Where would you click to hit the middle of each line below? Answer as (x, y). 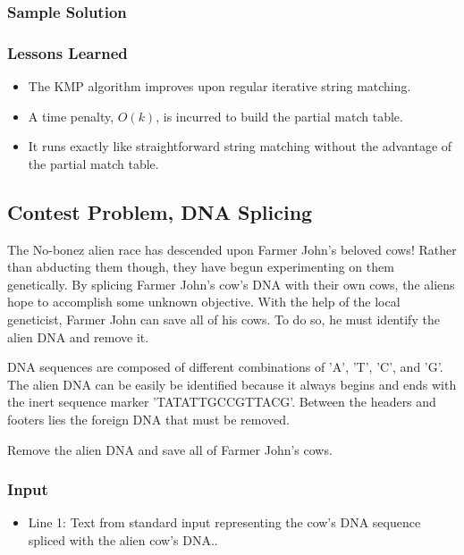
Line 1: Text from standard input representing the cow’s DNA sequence (224, 522)
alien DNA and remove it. (78, 336)
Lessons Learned (67, 52)
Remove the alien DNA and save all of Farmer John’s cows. (170, 449)
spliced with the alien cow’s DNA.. (123, 539)
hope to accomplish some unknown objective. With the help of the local (204, 302)
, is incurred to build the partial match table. (279, 116)
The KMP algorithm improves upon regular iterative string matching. (219, 86)
